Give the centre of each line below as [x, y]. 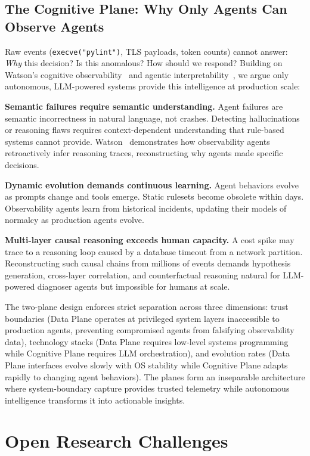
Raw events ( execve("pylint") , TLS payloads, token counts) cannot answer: [146, 51]
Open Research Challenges [117, 441]
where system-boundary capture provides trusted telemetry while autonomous [147, 388]
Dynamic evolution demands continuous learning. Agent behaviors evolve [152, 184]
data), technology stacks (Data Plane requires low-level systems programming [147, 341]
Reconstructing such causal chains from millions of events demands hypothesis [148, 263]
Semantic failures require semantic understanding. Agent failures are [144, 106]
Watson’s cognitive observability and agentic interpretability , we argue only [147, 74]
